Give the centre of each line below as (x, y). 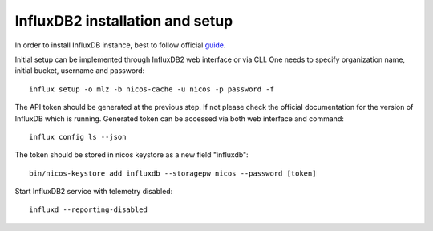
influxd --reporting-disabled (89, 210)
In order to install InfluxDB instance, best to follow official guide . (120, 45)
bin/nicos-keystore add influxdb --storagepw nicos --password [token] (173, 173)
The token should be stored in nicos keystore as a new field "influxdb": (132, 155)
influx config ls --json (78, 137)
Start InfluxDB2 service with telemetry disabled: (94, 192)
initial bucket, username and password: (80, 71)
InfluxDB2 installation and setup (124, 21)
